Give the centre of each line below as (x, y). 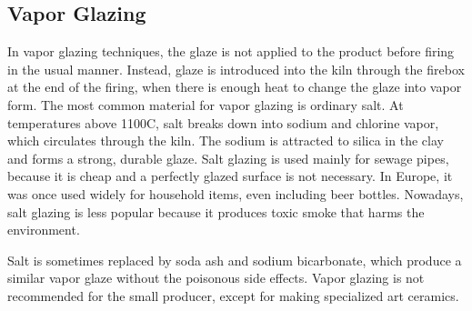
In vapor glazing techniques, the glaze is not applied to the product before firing (231, 51)
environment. (44, 230)
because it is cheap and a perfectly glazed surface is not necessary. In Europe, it (230, 176)
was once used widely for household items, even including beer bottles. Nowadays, (236, 193)
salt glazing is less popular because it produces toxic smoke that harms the (216, 211)
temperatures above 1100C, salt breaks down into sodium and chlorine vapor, (223, 122)
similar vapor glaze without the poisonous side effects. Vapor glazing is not (216, 278)
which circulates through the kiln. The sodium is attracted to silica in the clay (226, 140)
